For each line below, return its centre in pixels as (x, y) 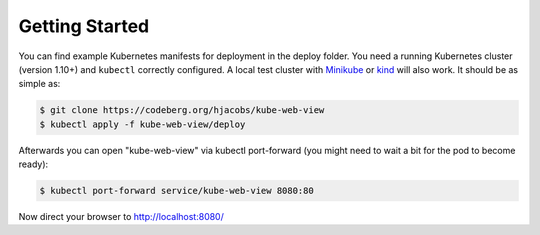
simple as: (39, 84)
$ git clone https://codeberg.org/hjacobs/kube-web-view (182, 110)
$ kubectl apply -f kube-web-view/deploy (142, 124)
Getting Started (84, 26)
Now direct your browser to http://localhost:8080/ (121, 217)
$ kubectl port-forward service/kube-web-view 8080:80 (176, 191)
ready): (33, 164)
